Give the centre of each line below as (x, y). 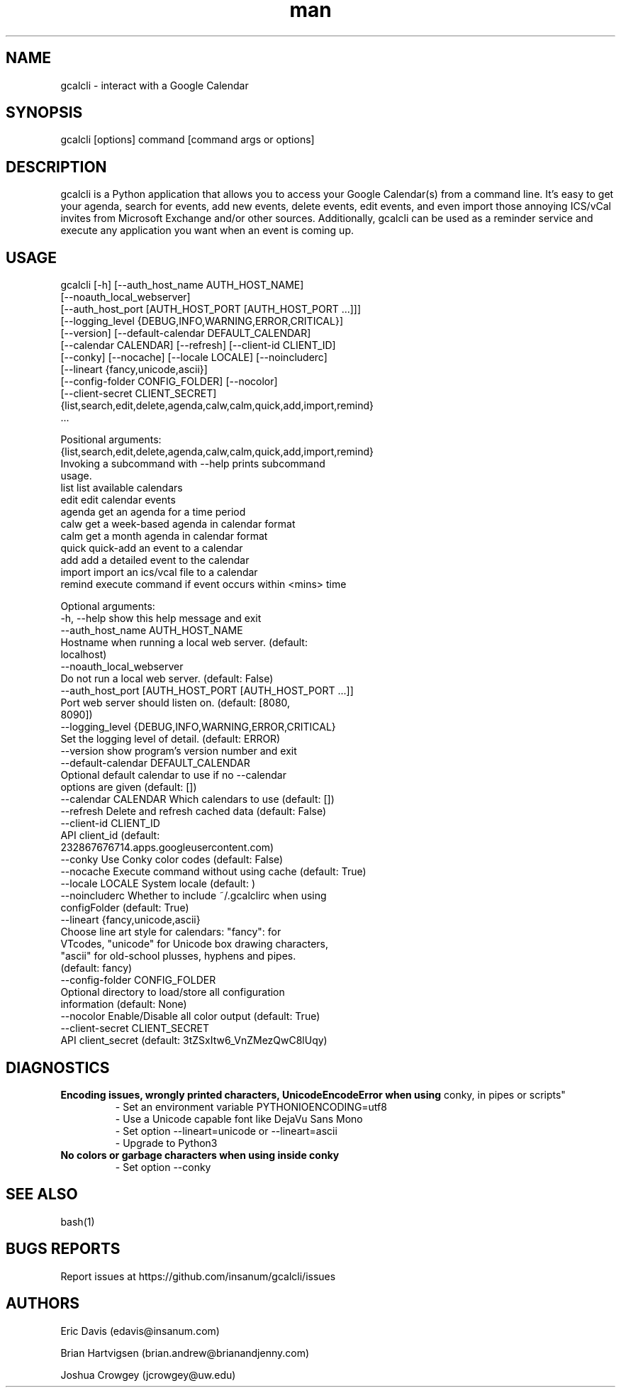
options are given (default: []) (129, 787)
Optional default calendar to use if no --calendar (173, 775)
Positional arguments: (111, 440)
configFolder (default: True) (125, 908)
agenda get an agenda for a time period (153, 512)
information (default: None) (124, 1004)
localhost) (84, 655)
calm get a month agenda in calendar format (164, 536)
